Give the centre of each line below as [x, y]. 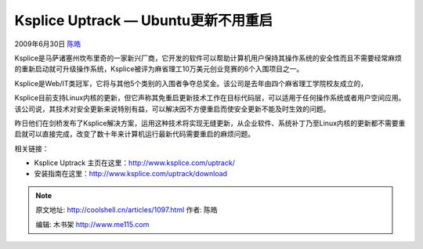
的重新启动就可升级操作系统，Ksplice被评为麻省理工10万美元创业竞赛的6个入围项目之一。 [159, 69]
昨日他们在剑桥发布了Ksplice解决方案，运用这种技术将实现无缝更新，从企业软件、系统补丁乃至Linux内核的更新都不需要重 [210, 123]
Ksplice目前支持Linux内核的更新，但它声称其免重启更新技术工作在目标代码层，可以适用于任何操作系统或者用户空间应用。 [210, 98]
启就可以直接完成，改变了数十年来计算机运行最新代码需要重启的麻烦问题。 [134, 134]
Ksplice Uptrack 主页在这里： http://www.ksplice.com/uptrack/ [134, 163]
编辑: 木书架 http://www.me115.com [92, 224]
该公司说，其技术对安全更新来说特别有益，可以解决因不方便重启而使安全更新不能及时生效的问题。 [172, 109]
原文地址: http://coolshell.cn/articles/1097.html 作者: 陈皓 [127, 210]
